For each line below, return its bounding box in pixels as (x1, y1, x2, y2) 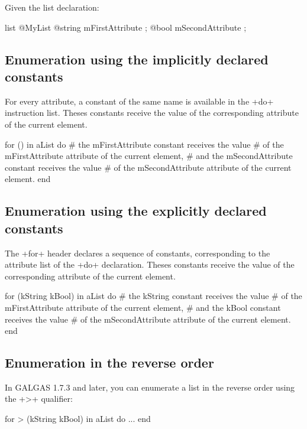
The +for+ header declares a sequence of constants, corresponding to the (5, 246, 270, 259)
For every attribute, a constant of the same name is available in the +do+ (5, 95, 274, 107)
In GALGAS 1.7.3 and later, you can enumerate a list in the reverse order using (5, 381, 295, 393)
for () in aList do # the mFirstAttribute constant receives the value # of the (5, 138, 284, 150)
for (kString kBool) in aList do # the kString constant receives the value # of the (5, 290, 302, 302)
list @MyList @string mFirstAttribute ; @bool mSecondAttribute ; (5, 21, 247, 33)
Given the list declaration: (5, 1, 99, 13)
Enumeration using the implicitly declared (5, 50, 269, 68)
